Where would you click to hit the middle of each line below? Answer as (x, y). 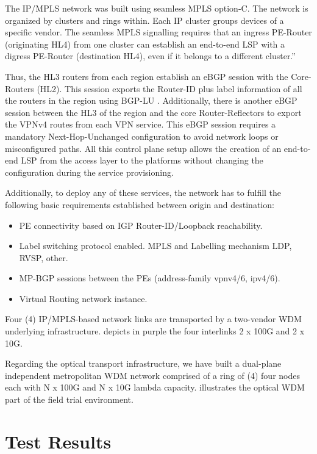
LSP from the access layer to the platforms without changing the (142, 160)
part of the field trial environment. (69, 399)
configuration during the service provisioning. (89, 172)
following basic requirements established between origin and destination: (140, 204)
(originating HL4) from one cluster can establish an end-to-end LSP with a (145, 44)
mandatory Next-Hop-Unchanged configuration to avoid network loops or (142, 136)
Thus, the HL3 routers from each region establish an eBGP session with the (147, 76)
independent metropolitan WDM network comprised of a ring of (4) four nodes (152, 375)
